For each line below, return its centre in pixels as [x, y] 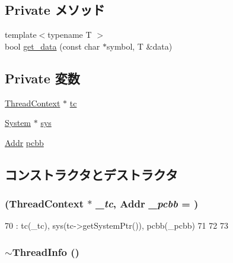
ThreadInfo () [46, 251]
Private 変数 [42, 78]
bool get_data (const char [52, 46]
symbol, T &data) [140, 46]
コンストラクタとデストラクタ [91, 174]
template [21, 35]
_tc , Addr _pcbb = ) [147, 204]
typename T [70, 35]
